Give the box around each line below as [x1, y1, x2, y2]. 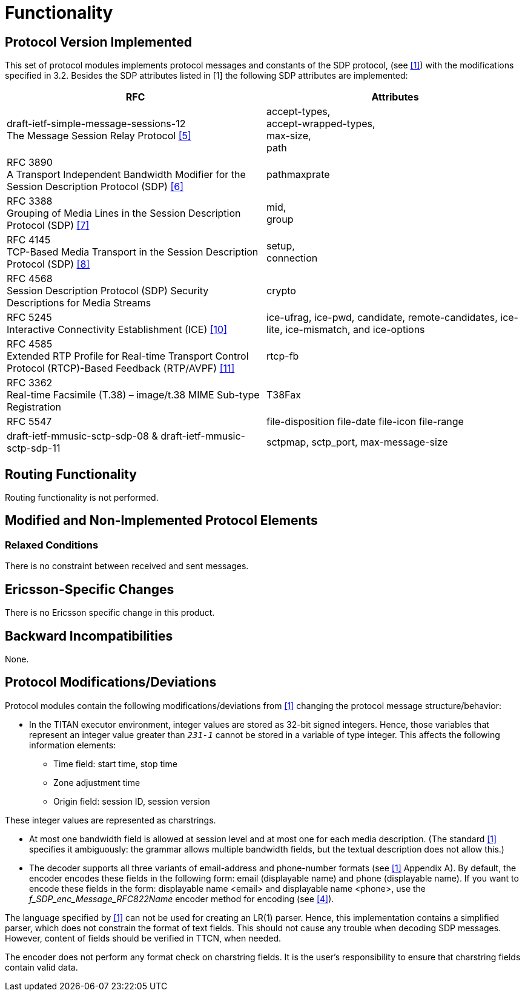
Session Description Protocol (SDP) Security [7, 285, 209, 297]
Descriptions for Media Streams [7, 297, 151, 309]
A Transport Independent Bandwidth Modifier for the [7, 168, 246, 181]
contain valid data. [5, 961, 78, 972]
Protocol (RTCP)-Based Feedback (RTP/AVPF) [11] [7, 362, 235, 375]
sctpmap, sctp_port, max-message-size [266, 436, 448, 449]
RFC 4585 [7, 338, 53, 351]
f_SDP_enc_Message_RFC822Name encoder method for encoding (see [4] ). [29, 893, 334, 904]
